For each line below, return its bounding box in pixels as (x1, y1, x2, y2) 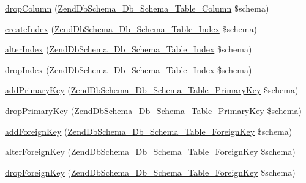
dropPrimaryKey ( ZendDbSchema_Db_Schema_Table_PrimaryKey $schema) (5, 104, 302, 117)
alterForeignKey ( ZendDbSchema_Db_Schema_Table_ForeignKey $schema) (5, 145, 296, 158)
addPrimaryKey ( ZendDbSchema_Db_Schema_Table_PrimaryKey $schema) (5, 84, 299, 96)
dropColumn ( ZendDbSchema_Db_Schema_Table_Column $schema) (5, 2, 269, 14)
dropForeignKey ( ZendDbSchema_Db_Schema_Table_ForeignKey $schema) (5, 165, 296, 178)
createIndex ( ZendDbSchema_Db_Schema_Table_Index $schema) (5, 22, 257, 35)
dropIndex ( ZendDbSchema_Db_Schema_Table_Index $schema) (5, 63, 252, 76)
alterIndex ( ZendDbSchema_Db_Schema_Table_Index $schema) (5, 43, 252, 56)
